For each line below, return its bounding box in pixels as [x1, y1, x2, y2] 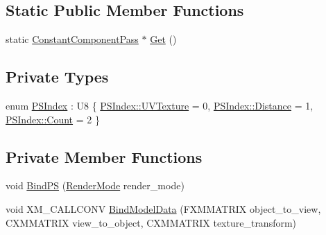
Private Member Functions [6, 146, 203, 167]
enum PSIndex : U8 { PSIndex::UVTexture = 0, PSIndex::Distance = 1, [6, 98, 314, 112]
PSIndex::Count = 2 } [6, 112, 100, 126]
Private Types [6, 66, 109, 87]
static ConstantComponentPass [6, 32, 139, 46]
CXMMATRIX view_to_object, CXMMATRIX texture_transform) [6, 215, 297, 229]
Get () [150, 32, 177, 46]
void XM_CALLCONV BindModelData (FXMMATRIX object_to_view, [6, 201, 321, 216]
